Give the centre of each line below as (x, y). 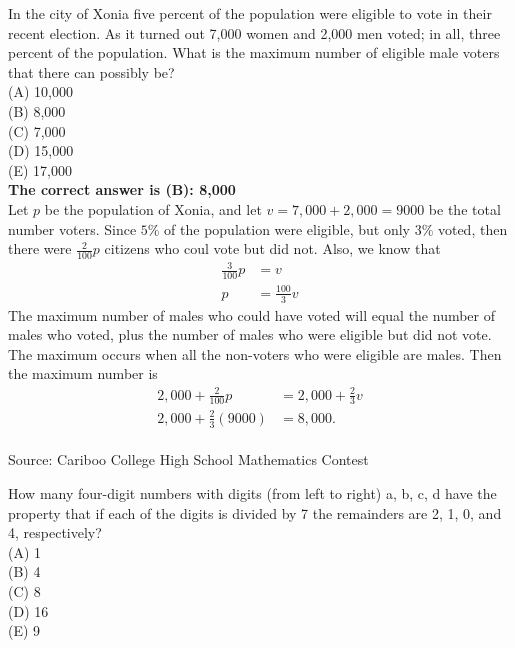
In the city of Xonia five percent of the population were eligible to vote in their (250, 13)
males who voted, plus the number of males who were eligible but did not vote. (250, 334)
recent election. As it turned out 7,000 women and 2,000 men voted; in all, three (254, 32)
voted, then (472, 228)
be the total (464, 208)
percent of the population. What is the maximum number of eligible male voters (254, 52)
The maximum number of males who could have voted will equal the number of (252, 314)
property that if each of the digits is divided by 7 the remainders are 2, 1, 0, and (255, 512)
